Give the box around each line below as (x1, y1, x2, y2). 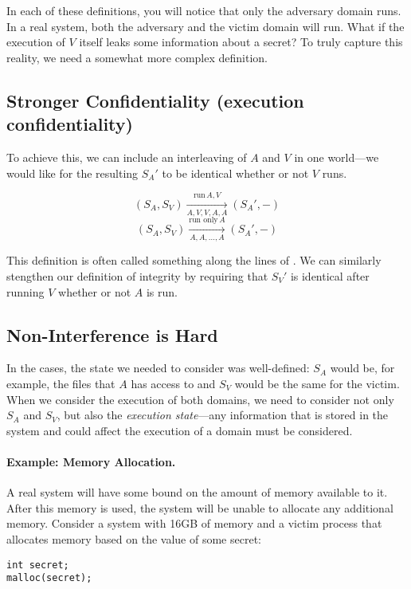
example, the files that (6, 375, 115, 391)
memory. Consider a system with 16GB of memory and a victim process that (6, 515, 382, 532)
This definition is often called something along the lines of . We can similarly (6, 252, 382, 269)
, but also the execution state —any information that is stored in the (57, 406, 389, 423)
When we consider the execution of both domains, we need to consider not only (6, 391, 394, 407)
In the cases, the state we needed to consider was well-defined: (6, 359, 310, 376)
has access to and (131, 375, 216, 391)
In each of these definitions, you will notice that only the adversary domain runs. (6, 2, 401, 18)
